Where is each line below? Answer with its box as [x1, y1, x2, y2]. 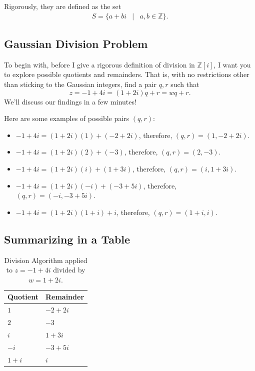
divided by [53, 264, 85, 275]
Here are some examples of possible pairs [4, 113, 129, 123]
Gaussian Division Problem [4, 36, 148, 51]
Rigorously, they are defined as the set [4, 1, 121, 11]
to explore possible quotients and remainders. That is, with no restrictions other [4, 69, 249, 79]
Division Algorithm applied [4, 254, 87, 265]
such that [170, 79, 199, 89]
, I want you [213, 59, 251, 69]
